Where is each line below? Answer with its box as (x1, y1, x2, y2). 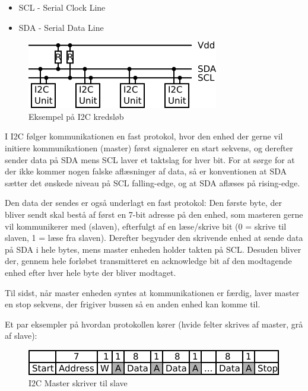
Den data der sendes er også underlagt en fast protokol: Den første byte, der (5, 196, 282, 209)
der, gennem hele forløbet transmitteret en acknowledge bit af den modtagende (5, 255, 292, 267)
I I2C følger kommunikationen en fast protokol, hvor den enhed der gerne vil (5, 130, 283, 142)
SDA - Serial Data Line (18, 21, 104, 33)
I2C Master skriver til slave (28, 377, 128, 389)
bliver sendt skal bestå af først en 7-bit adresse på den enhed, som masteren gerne (5, 208, 303, 220)
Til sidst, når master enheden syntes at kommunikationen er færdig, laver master (5, 286, 300, 298)
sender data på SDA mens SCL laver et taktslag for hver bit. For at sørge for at (5, 153, 295, 166)
